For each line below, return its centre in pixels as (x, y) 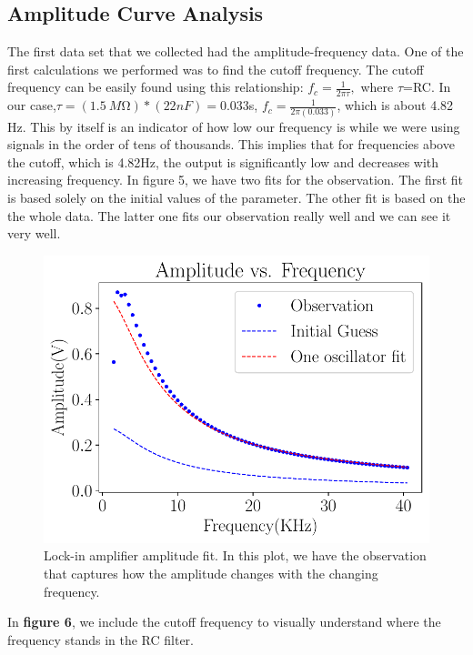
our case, (32, 105)
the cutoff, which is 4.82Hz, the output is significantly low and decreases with (223, 161)
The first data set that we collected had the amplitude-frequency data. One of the (236, 51)
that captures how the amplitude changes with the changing (211, 573)
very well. (34, 233)
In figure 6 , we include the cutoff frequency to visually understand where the (224, 622)
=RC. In (427, 87)
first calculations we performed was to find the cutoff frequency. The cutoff (216, 69)
